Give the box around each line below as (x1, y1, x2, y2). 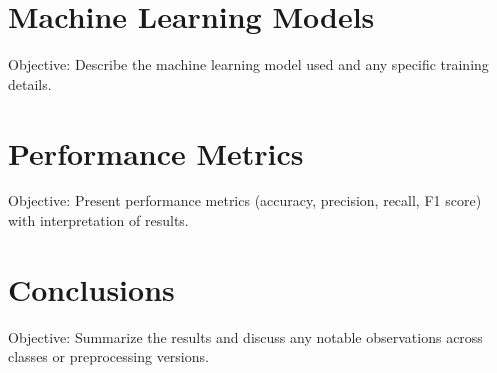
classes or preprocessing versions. (8, 346, 209, 367)
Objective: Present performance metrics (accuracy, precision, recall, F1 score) (8, 190, 482, 211)
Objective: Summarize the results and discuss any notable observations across (8, 326, 483, 347)
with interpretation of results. (8, 210, 189, 231)
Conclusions (8, 268, 175, 309)
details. (8, 73, 52, 94)
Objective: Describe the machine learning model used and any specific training (8, 54, 489, 75)
